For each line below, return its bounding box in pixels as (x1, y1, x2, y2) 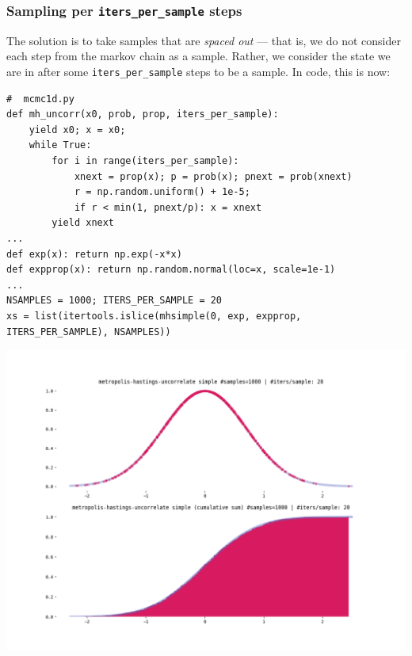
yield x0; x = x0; (29, 124, 126, 135)
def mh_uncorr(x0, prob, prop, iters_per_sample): (6, 109, 279, 120)
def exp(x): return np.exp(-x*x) (6, 248, 182, 260)
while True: (29, 139, 92, 151)
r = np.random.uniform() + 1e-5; (74, 186, 250, 198)
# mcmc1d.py (6, 93, 74, 105)
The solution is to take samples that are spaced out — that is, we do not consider (6, 32, 401, 48)
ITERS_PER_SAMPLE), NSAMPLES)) (6, 326, 171, 338)
